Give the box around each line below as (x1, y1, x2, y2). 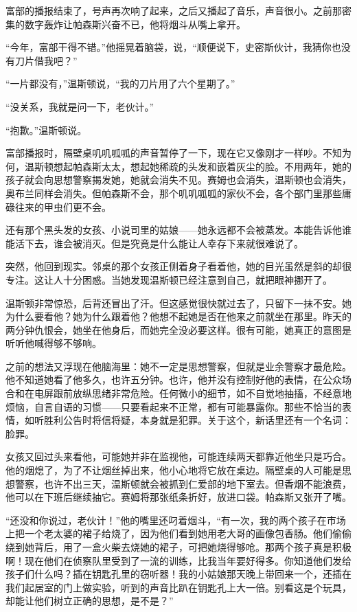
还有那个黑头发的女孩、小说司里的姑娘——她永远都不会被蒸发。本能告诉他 (5, 223, 342, 237)
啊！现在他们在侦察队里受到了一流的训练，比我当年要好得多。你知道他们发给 (5, 553, 352, 567)
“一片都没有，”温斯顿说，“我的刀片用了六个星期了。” (5, 76, 235, 91)
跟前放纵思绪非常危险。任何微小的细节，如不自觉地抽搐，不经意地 (53, 386, 352, 400)
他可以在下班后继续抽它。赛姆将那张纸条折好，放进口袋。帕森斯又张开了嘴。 (5, 490, 352, 504)
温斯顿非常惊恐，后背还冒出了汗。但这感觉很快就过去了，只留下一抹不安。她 (5, 295, 352, 310)
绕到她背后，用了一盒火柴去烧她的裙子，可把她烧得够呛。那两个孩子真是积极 (5, 540, 352, 554)
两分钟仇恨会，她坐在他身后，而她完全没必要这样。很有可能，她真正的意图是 (5, 322, 352, 337)
